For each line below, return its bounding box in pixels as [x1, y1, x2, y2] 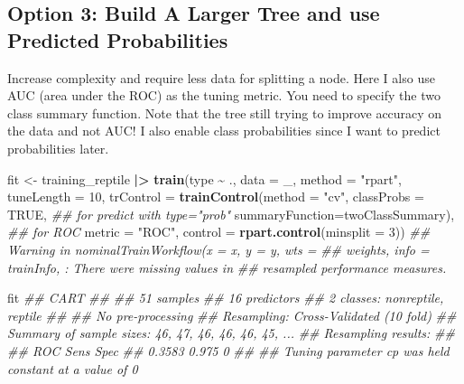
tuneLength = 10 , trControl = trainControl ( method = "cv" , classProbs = [7, 187, 424, 206]
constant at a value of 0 [7, 359, 138, 378]
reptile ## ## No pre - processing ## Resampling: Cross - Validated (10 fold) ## [7, 305, 457, 324]
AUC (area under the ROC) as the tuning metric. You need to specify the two [7, 86, 441, 105]
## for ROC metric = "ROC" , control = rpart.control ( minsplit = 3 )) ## [7, 222, 431, 241]
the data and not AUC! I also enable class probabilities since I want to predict [7, 121, 441, 140]
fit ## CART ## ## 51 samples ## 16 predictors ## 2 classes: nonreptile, [7, 288, 444, 307]
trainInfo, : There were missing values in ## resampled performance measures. [7, 258, 447, 276]
